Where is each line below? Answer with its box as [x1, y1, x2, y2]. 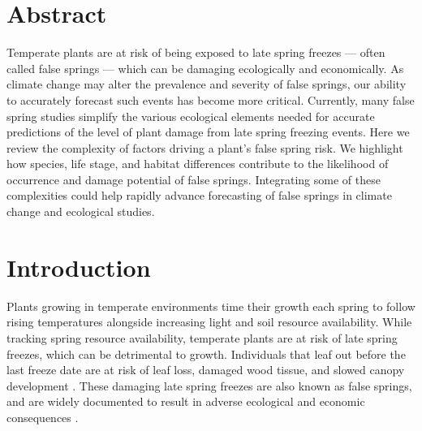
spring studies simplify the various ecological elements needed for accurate [6, 107, 375, 124]
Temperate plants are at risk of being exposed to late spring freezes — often [6, 44, 385, 61]
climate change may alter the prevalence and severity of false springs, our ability [6, 75, 407, 93]
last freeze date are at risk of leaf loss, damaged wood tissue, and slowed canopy [6, 361, 405, 378]
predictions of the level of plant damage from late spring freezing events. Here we [6, 123, 410, 140]
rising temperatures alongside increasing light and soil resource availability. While [6, 313, 412, 330]
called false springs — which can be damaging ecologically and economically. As [6, 59, 404, 76]
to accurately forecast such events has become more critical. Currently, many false [6, 91, 415, 108]
